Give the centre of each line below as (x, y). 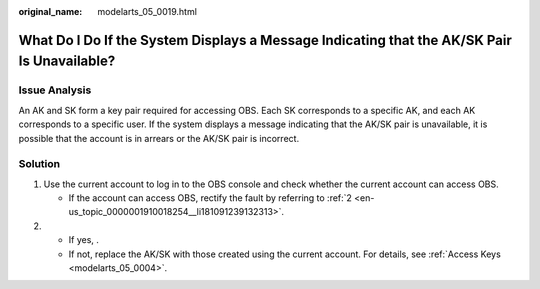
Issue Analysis (55, 90)
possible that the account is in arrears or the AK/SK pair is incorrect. (159, 138)
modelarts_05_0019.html (147, 11)
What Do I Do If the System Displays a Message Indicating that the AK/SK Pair (265, 40)
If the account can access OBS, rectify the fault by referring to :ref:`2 (210, 198)
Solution (39, 164)
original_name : (50, 11)
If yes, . (84, 240)
